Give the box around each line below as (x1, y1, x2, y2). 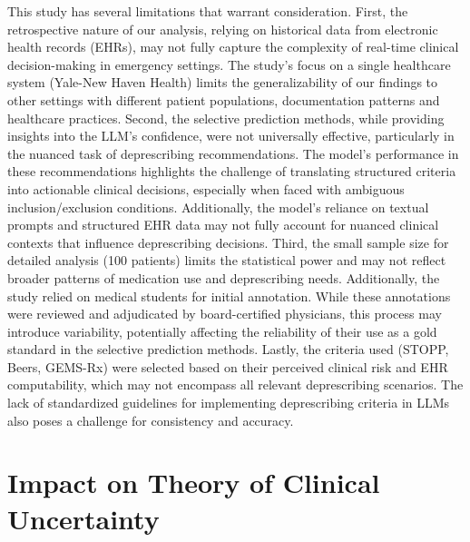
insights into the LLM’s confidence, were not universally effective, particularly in (7, 126, 455, 145)
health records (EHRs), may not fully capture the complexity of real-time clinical (7, 37, 459, 56)
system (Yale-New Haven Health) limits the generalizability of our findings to (7, 73, 438, 92)
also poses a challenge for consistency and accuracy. (7, 410, 294, 429)
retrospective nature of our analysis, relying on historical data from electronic (7, 19, 438, 38)
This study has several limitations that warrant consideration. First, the (7, 2, 408, 20)
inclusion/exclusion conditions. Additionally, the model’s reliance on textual (7, 197, 429, 216)
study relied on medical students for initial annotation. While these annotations (7, 286, 451, 305)
